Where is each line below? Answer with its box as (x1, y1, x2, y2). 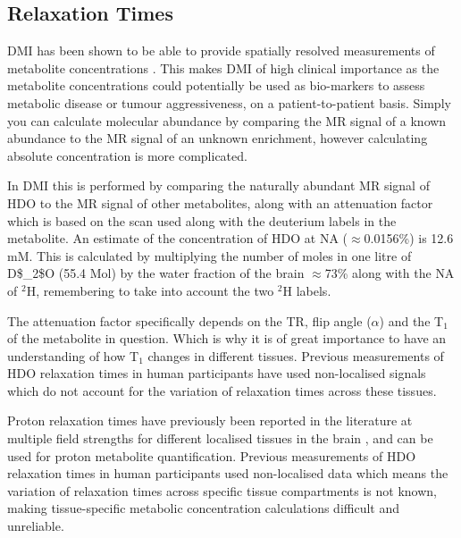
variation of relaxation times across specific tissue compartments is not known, (7, 481, 438, 500)
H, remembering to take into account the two (26, 281, 274, 299)
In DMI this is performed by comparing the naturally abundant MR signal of (7, 176, 430, 195)
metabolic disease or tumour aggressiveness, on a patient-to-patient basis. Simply (7, 93, 451, 112)
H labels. (282, 281, 331, 299)
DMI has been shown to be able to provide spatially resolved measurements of (7, 41, 435, 60)
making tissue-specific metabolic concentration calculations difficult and (7, 499, 400, 517)
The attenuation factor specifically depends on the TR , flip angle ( (7, 311, 372, 330)
